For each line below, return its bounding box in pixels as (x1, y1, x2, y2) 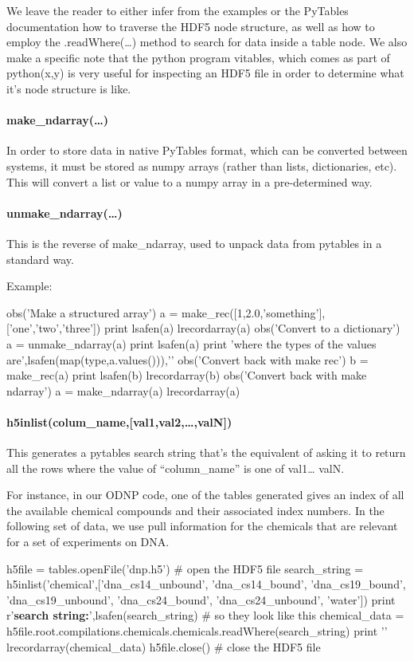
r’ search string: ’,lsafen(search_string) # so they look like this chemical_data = (6, 607, 404, 624)
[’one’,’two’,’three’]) (6, 320, 101, 336)
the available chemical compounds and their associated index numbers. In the (6, 502, 385, 518)
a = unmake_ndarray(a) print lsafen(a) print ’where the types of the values (6, 335, 377, 352)
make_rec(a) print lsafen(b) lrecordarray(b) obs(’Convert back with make (6, 367, 367, 384)
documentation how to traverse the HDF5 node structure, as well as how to (6, 18, 375, 34)
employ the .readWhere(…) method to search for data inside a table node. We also (6, 33, 408, 50)
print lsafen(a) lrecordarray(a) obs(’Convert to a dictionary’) (103, 320, 400, 336)
